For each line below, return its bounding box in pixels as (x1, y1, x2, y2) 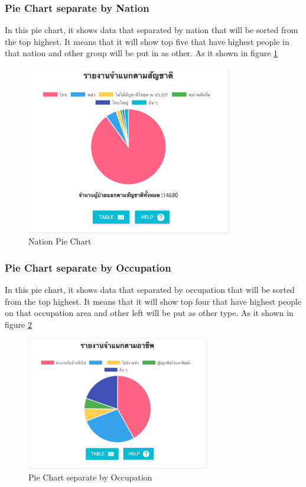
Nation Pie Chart (28, 235, 92, 247)
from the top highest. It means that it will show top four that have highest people (5, 295, 302, 307)
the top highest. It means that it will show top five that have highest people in (5, 35, 289, 47)
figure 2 (5, 318, 32, 330)
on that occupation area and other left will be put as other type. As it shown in (5, 307, 294, 319)
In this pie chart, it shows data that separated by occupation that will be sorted (5, 283, 295, 296)
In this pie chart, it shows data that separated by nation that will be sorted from (5, 24, 298, 36)
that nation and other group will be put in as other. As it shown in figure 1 (5, 47, 278, 59)
